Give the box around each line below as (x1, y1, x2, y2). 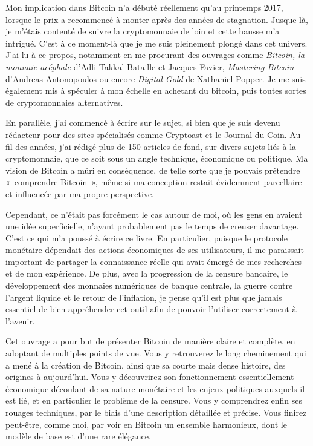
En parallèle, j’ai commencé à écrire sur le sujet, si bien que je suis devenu (5, 116, 280, 129)
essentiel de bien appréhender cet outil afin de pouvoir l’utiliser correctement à (5, 303, 297, 315)
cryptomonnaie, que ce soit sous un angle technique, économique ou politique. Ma (5, 152, 308, 165)
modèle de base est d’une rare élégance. (5, 430, 151, 442)
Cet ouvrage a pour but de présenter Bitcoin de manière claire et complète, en (5, 335, 295, 347)
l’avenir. (5, 314, 35, 327)
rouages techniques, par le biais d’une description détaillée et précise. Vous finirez (5, 406, 307, 418)
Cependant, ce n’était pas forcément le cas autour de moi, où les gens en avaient (5, 208, 303, 220)
